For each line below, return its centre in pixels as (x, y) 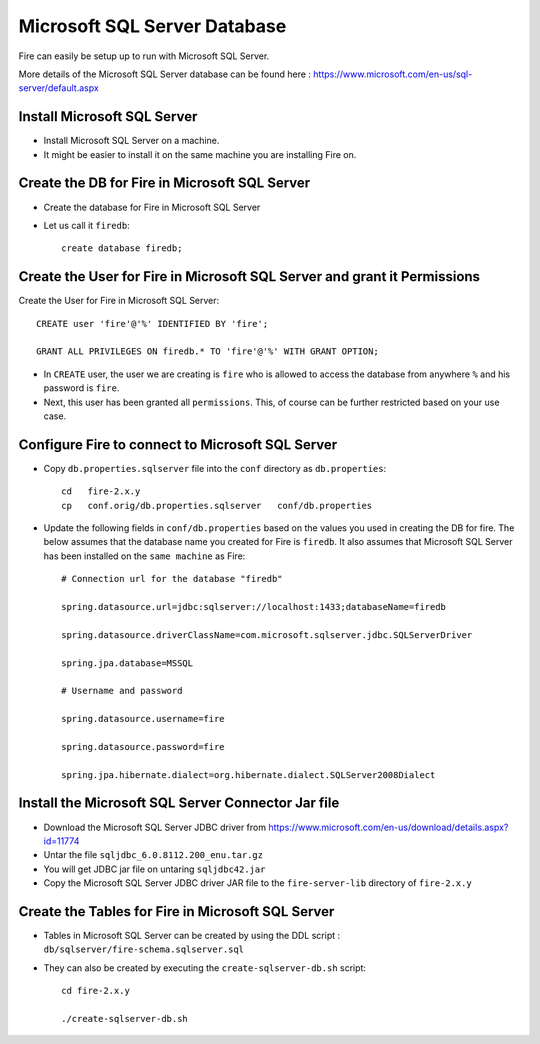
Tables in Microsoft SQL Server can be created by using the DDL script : (192, 936)
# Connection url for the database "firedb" (172, 579)
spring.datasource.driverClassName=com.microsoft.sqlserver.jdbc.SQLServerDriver (267, 634)
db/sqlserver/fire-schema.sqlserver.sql (144, 949)
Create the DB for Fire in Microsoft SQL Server (164, 183)
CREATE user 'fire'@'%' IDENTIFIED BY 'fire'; (152, 323)
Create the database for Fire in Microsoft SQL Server (152, 207)
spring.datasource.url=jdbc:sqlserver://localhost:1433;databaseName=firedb (254, 606)
